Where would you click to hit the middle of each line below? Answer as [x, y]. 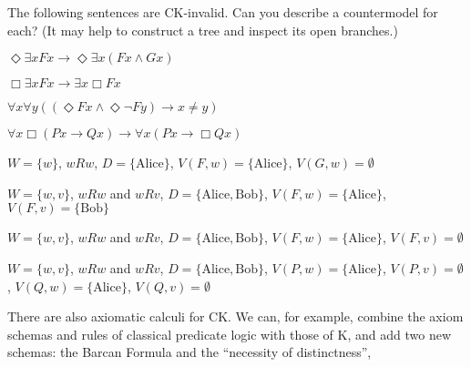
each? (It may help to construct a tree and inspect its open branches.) [203, 30]
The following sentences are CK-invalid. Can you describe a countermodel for [223, 12]
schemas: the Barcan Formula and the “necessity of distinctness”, [189, 352]
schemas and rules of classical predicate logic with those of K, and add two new [229, 334]
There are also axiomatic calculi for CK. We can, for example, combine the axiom [235, 316]
